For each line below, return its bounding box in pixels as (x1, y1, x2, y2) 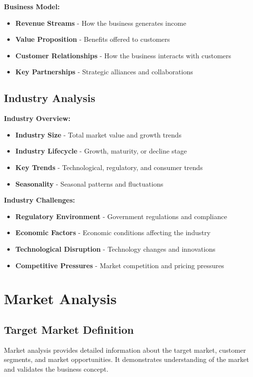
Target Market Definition (4, 322, 134, 337)
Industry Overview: (4, 113, 71, 123)
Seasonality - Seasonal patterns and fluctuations (15, 178, 163, 188)
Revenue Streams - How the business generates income (15, 17, 186, 28)
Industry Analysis (4, 90, 95, 105)
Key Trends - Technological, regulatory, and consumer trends (15, 162, 203, 172)
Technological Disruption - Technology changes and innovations (15, 243, 216, 254)
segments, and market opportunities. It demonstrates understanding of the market (4, 354, 249, 364)
